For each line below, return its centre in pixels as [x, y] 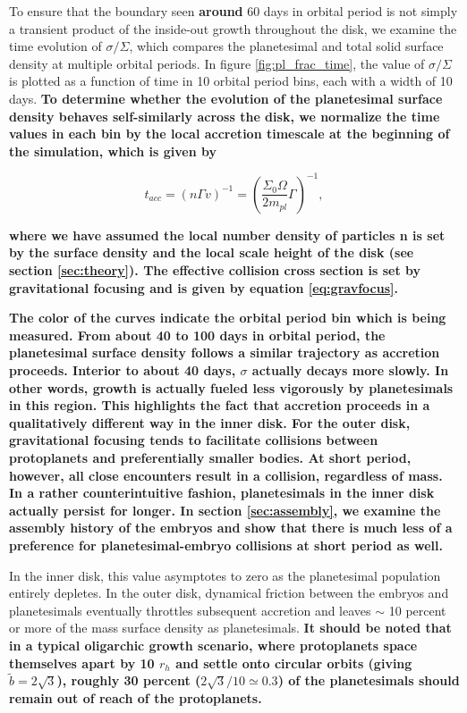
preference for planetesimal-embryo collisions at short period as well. [226, 545]
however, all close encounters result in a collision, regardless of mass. [226, 475]
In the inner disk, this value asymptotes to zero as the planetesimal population [225, 575]
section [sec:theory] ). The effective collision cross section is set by [215, 270]
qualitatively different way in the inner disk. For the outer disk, [210, 422]
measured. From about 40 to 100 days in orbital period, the [197, 335]
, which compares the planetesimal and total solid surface [286, 46]
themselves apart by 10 [82, 663]
